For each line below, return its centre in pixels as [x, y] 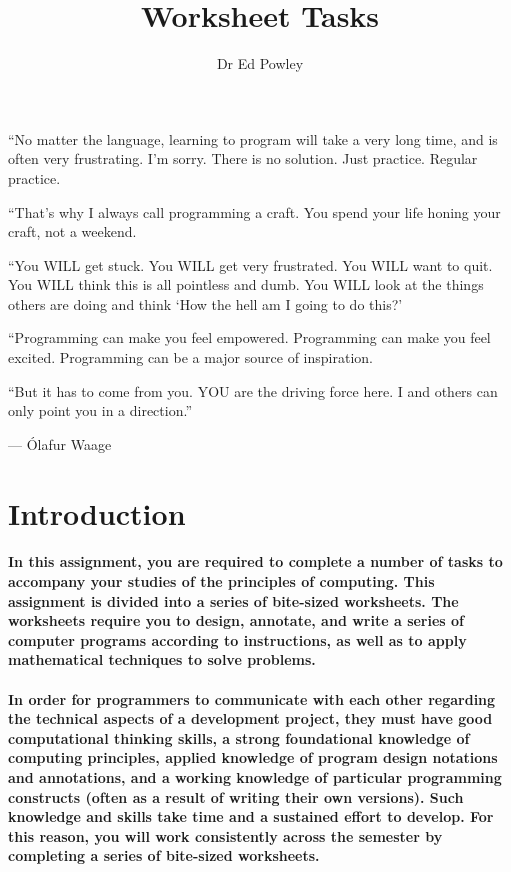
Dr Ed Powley [260, 63]
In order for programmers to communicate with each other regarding [252, 698]
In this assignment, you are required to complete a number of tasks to [255, 561]
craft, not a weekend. [72, 231]
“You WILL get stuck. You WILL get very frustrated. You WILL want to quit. [250, 264]
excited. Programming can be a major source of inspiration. [190, 357]
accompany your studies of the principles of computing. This [221, 581]
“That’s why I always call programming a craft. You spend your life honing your [254, 211]
